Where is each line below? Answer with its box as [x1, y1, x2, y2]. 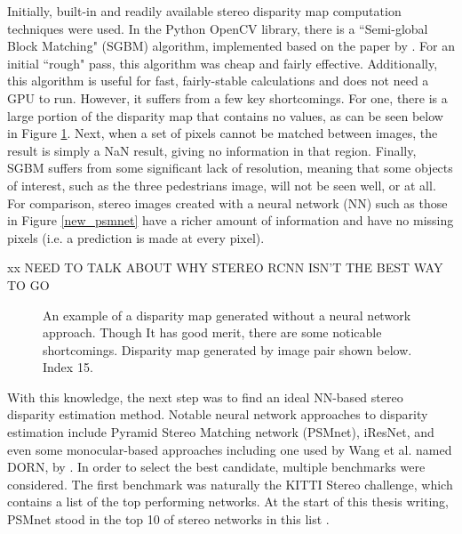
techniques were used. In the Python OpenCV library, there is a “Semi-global [7, 19, 428, 37]
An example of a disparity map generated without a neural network [43, 305, 411, 324]
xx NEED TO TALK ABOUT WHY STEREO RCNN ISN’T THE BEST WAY [7, 258, 443, 277]
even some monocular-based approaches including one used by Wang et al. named [7, 440, 452, 458]
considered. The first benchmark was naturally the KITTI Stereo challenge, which [7, 474, 453, 493]
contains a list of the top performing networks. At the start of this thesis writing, [7, 492, 449, 511]
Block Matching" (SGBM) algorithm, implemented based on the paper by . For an [7, 36, 455, 55]
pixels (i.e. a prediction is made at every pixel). [7, 228, 265, 247]
